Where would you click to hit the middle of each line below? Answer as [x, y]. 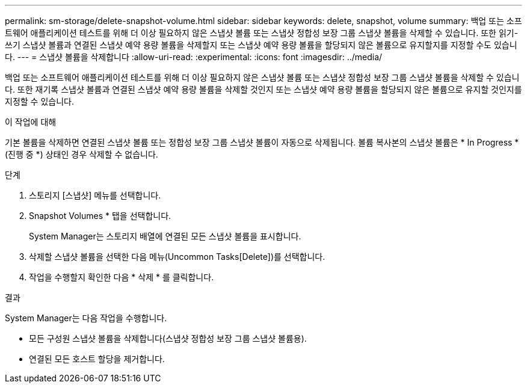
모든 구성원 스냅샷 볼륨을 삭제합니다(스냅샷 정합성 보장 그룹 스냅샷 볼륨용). [168, 338]
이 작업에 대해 [31, 122]
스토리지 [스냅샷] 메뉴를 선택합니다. [95, 195]
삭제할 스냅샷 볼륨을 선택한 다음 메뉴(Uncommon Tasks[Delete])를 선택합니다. [177, 257]
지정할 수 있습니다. [39, 101]
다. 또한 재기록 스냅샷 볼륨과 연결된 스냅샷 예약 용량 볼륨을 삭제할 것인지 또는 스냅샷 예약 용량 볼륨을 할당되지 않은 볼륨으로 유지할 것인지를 [263, 89]
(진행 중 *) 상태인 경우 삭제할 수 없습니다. [82, 154]
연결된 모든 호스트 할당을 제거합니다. [97, 359]
